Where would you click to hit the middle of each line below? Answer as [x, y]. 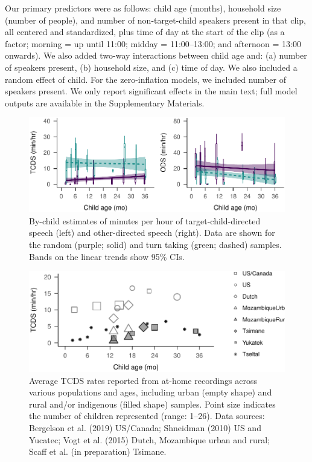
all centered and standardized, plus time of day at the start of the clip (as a [145, 32]
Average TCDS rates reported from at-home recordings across [143, 380]
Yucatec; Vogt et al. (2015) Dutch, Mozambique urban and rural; [149, 439]
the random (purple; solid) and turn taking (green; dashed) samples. [155, 245]
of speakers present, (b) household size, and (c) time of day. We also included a [151, 67]
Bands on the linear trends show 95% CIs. [107, 256]
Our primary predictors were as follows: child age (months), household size [143, 8]
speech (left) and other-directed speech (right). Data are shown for [152, 233]
